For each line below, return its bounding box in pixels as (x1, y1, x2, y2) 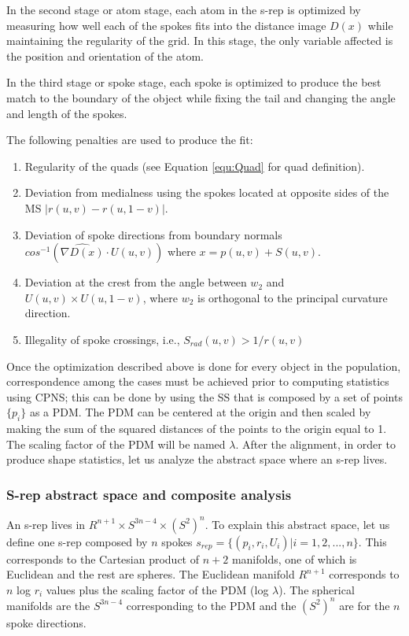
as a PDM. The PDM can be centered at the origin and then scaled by (29, 404, 371, 420)
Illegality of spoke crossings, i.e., (24, 331, 180, 347)
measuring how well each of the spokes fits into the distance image (6, 17, 326, 33)
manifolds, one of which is (231, 550, 357, 567)
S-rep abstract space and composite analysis (6, 484, 292, 504)
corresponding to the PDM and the (126, 597, 297, 613)
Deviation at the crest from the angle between (24, 274, 247, 290)
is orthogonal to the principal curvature (197, 289, 388, 305)
